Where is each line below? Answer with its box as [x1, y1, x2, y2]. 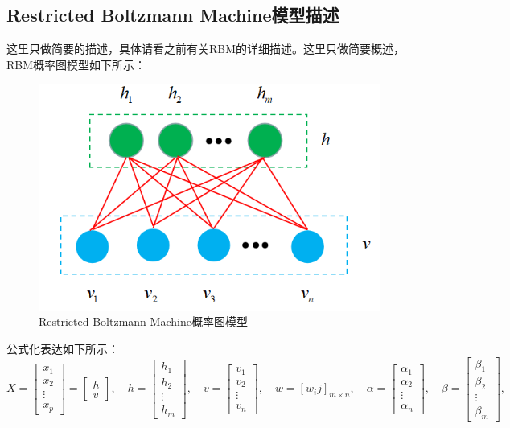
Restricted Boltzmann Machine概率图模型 [39, 313, 248, 330]
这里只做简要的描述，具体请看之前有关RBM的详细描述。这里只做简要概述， [6, 40, 405, 57]
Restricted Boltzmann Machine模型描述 [6, 2, 339, 27]
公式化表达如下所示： [6, 340, 119, 356]
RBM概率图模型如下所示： [6, 56, 146, 72]
